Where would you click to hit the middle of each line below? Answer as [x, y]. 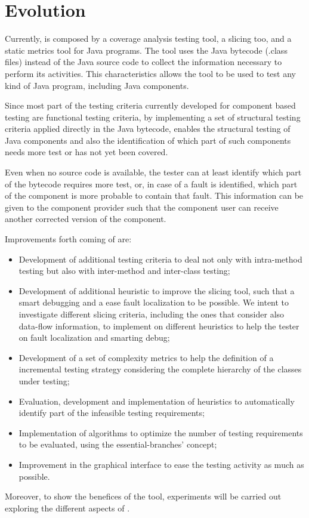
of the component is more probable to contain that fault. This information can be [154, 195]
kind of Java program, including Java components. [97, 85]
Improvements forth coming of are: [68, 239]
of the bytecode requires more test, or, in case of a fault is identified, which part [151, 184]
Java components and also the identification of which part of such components [148, 140]
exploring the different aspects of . [67, 508]
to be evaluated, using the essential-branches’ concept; [118, 444]
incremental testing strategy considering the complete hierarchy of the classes [160, 369]
